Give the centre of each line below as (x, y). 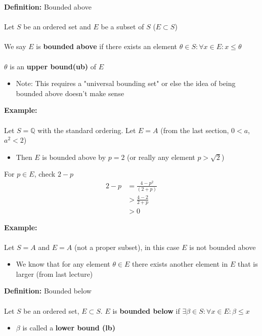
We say (15, 46)
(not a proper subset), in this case (127, 247)
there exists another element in (180, 264)
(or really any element (161, 157)
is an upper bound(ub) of (53, 66)
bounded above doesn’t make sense (70, 93)
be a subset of (122, 27)
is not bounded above (223, 247)
